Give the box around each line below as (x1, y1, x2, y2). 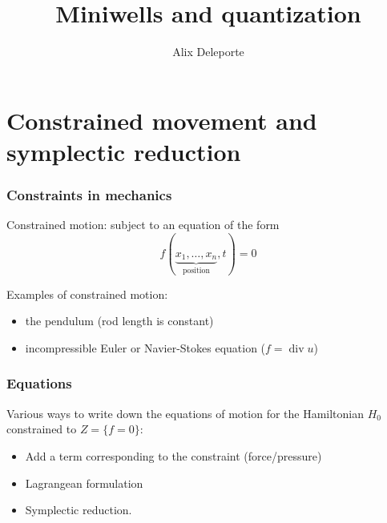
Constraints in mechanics (6, 185, 172, 205)
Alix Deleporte (172, 43, 244, 60)
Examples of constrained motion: (6, 285, 168, 302)
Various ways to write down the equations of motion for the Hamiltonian (6, 404, 365, 421)
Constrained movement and (6, 103, 317, 136)
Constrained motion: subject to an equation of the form (6, 216, 280, 233)
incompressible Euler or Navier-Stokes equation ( (25, 339, 266, 356)
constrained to (6, 420, 77, 437)
